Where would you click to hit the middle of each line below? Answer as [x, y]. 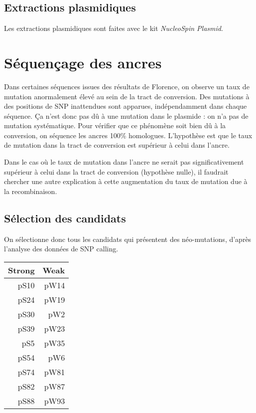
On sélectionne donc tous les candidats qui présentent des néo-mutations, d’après [128, 239]
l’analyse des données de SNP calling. [61, 249]
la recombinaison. [31, 191]
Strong [21, 270]
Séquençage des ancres [83, 62]
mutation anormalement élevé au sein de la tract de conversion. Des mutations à [127, 96]
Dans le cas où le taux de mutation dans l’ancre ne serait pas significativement [124, 162]
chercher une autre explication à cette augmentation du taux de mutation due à [126, 181]
